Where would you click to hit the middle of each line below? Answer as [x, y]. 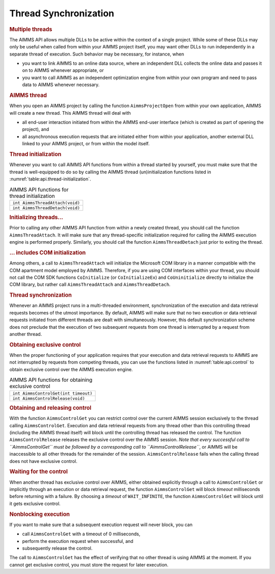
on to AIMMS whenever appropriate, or [63, 70]
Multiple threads [31, 29]
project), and [36, 129]
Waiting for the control [39, 472]
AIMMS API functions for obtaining [51, 380]
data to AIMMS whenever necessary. [61, 85]
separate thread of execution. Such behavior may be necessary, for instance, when [97, 54]
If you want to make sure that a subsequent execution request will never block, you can [101, 525]
